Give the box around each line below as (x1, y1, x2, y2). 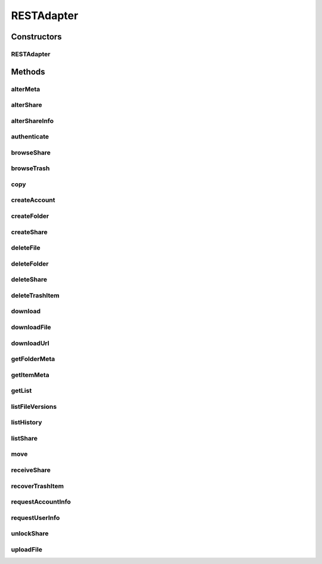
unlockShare (11, 529, 49, 538)
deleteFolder (11, 260, 49, 268)
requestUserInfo (11, 513, 60, 522)
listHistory (11, 418, 42, 427)
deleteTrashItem (11, 291, 60, 300)
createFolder (11, 212, 49, 220)
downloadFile (11, 323, 51, 331)
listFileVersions (11, 402, 57, 411)
